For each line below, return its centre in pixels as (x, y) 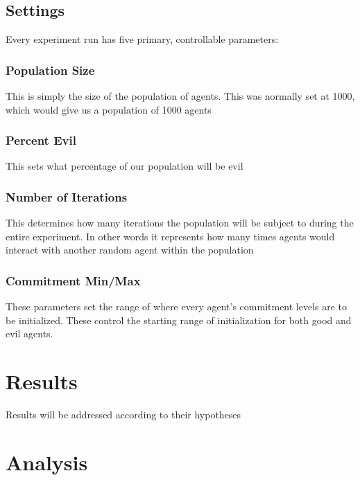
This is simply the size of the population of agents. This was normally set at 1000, (180, 96)
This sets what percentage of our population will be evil (125, 166)
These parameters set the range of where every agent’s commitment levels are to (177, 306)
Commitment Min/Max (73, 280)
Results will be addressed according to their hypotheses (123, 415)
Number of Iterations (67, 196)
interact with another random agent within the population (130, 250)
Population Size (50, 70)
